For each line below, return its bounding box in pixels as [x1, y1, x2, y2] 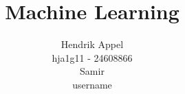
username [72, 77, 112, 91]
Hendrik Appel [61, 37, 124, 51]
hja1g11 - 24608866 [52, 50, 133, 64]
